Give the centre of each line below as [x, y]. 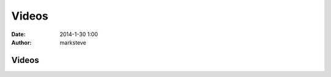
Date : [18, 34]
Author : [21, 42]
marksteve [73, 42]
